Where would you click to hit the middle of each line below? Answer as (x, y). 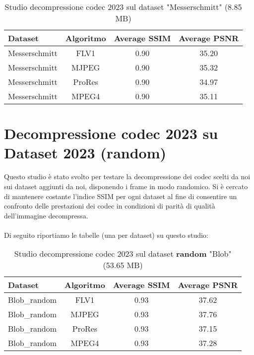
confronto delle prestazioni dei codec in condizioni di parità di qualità (110, 206)
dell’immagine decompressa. (46, 215)
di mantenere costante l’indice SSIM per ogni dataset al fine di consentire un (121, 196)
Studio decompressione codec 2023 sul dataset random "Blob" (123, 254)
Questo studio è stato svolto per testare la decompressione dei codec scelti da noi (127, 177)
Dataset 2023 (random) (85, 153)
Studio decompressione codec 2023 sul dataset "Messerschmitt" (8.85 (123, 7)
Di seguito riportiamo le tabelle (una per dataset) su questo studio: (106, 235)
